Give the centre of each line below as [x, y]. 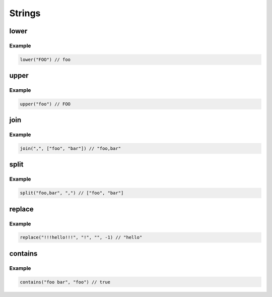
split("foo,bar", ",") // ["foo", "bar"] [72, 193]
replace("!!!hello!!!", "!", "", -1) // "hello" [81, 237]
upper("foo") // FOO [45, 104]
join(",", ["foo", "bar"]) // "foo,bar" [70, 148]
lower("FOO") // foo [45, 60]
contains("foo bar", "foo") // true [65, 282]
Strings [25, 13]
